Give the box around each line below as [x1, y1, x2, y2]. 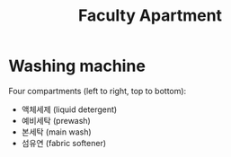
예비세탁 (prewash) [21, 115, 91, 126]
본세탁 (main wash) [21, 126, 92, 137]
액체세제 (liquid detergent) [21, 104, 118, 115]
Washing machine [8, 56, 146, 76]
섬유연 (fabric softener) [21, 137, 107, 148]
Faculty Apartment [78, 5, 222, 26]
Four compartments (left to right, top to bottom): [8, 85, 187, 96]
